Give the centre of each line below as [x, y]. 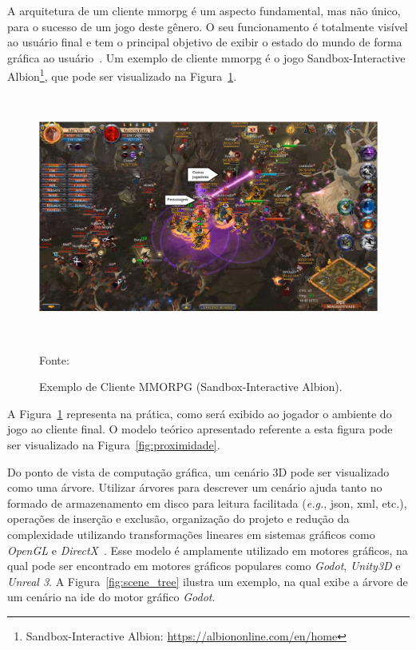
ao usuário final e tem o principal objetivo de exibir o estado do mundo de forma [205, 42]
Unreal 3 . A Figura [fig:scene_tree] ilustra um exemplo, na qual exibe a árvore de [208, 581]
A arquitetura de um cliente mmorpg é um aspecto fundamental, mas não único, [204, 10]
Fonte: [54, 359]
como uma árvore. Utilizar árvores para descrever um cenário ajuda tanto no [195, 487]
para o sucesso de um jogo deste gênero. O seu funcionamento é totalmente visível [208, 26]
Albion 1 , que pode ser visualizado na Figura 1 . [122, 75]
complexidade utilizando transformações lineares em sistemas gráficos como [191, 534]
